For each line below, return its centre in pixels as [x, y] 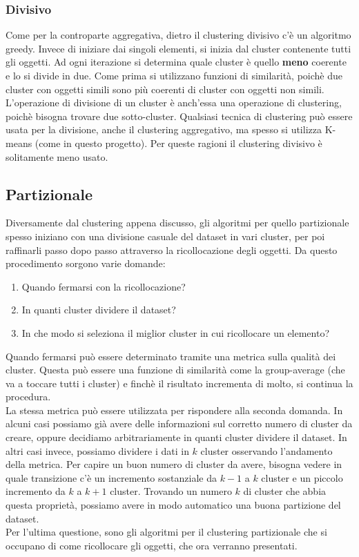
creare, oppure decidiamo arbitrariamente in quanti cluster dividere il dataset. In [176, 437]
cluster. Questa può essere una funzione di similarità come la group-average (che [175, 370]
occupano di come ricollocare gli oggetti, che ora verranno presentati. [152, 545]
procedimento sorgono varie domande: [86, 263]
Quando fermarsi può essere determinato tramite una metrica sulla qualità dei [171, 356]
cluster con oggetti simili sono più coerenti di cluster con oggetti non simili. [165, 89]
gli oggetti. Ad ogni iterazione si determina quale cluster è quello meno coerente [176, 62]
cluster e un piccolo [302, 477]
